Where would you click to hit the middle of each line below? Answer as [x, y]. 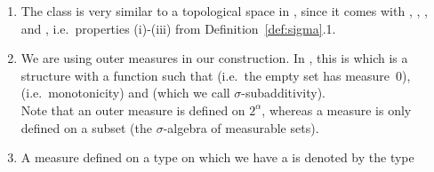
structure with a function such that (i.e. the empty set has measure [205, 75]
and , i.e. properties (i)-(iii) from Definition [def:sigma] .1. [178, 28]
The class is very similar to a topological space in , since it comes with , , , [224, 11]
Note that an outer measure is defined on [133, 109]
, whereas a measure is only [337, 109]
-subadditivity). [283, 93]
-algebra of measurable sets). [241, 127]
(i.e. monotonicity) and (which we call [125, 93]
